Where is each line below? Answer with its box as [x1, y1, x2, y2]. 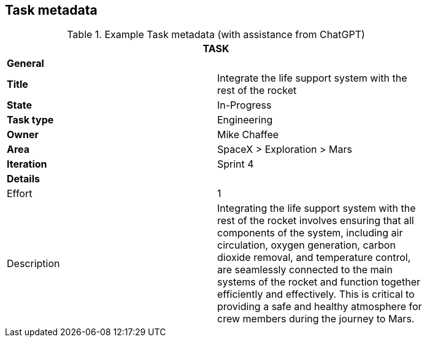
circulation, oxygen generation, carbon [217, 239, 396, 252]
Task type [7, 114, 54, 126]
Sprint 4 [217, 158, 254, 171]
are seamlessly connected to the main [217, 263, 393, 276]
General [7, 57, 44, 70]
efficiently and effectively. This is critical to [217, 288, 415, 301]
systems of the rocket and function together [217, 276, 420, 289]
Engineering [217, 114, 273, 126]
